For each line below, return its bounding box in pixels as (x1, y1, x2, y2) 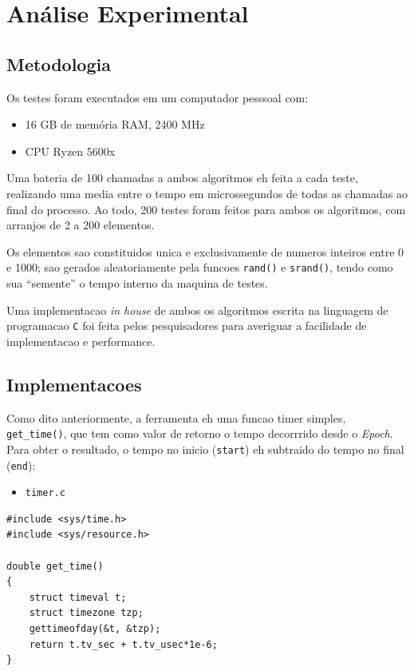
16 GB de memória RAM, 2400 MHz (25, 116, 205, 133)
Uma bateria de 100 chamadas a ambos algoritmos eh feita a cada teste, (6, 169, 358, 186)
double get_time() (6, 560, 104, 572)
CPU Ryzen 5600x (25, 142, 116, 159)
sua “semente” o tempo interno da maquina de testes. (6, 274, 268, 291)
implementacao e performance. (6, 332, 156, 349)
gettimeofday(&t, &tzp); (29, 623, 161, 634)
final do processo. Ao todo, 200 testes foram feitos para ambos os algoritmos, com (6, 201, 406, 217)
